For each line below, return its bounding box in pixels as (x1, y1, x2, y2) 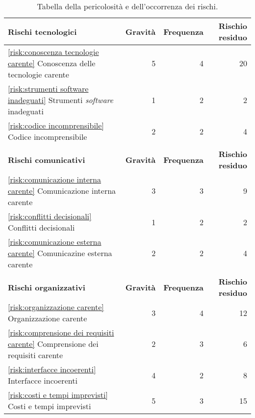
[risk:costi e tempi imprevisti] (8, 389, 108, 400)
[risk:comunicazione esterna (8, 236, 102, 247)
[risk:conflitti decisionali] (8, 210, 92, 222)
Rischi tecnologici (8, 26, 77, 37)
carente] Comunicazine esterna (8, 247, 112, 259)
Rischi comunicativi (8, 154, 85, 165)
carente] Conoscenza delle (8, 57, 96, 69)
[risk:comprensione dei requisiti (8, 327, 114, 338)
